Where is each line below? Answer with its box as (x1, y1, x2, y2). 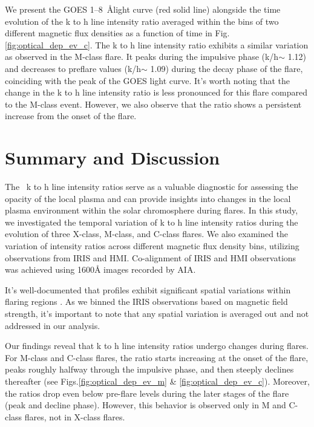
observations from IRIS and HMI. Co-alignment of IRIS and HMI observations (5, 251, 296, 264)
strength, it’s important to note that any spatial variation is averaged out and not (5, 307, 309, 319)
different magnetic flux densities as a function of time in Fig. (5, 27, 230, 39)
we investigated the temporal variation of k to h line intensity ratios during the (5, 215, 298, 228)
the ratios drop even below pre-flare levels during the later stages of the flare (5, 386, 289, 399)
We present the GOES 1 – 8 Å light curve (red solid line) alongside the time (5, 3, 281, 15)
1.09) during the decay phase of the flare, (150, 62, 303, 74)
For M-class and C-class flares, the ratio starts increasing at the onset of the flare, (5, 351, 309, 363)
